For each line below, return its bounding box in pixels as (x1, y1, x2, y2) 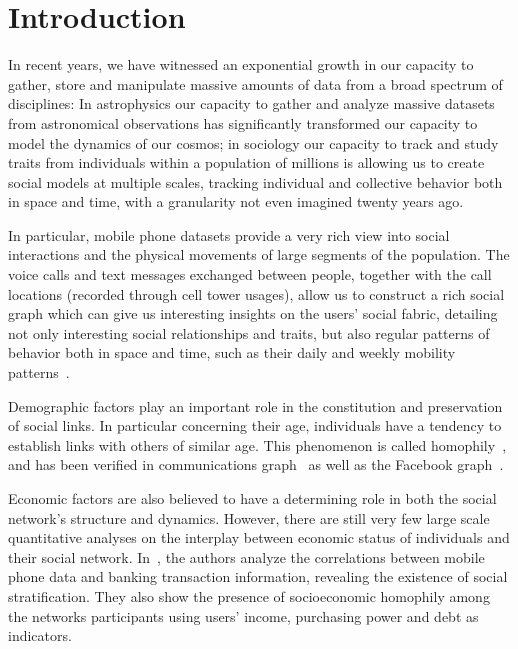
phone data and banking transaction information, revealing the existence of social (8, 566, 508, 587)
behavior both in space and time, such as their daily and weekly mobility (8, 342, 456, 363)
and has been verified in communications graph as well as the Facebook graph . (8, 454, 504, 475)
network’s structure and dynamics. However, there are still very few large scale (8, 507, 490, 528)
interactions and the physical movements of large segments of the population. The (8, 244, 510, 265)
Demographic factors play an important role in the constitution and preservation (8, 395, 503, 416)
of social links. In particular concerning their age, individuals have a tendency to (8, 415, 502, 436)
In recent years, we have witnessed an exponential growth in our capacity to (8, 54, 474, 75)
